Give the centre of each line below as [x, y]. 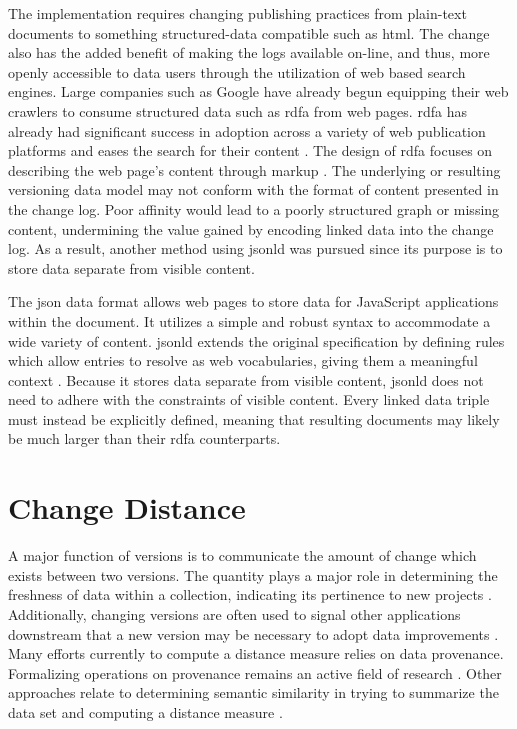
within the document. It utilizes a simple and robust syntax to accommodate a [249, 320]
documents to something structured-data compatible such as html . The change [249, 32]
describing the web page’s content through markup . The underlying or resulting [254, 169]
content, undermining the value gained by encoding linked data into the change [251, 228]
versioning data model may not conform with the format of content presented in [253, 189]
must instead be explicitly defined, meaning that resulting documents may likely [254, 418]
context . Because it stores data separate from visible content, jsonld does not [246, 379]
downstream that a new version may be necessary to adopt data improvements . [253, 633]
